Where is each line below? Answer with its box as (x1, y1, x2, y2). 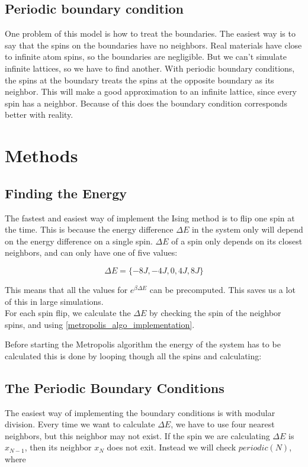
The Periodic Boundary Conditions (5, 378, 224, 397)
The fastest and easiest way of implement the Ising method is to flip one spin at (5, 211, 295, 224)
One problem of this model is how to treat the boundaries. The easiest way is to (5, 27, 296, 40)
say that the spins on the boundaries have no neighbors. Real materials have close (5, 38, 302, 51)
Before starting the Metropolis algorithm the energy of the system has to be (5, 338, 281, 350)
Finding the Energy (5, 183, 127, 202)
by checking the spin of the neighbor (149, 307, 281, 319)
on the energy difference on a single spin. (5, 234, 153, 247)
